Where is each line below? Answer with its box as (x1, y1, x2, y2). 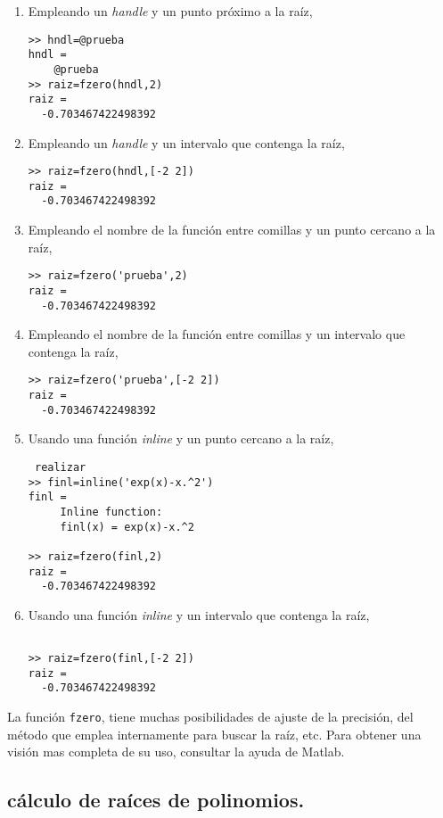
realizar (34, 461, 86, 474)
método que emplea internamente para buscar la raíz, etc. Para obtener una (7, 724, 422, 743)
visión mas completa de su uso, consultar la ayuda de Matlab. (7, 742, 345, 761)
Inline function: (60, 505, 163, 518)
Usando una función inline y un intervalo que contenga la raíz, (28, 605, 370, 624)
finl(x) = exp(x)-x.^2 (60, 520, 194, 533)
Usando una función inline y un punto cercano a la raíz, (28, 429, 334, 448)
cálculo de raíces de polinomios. (7, 786, 305, 814)
